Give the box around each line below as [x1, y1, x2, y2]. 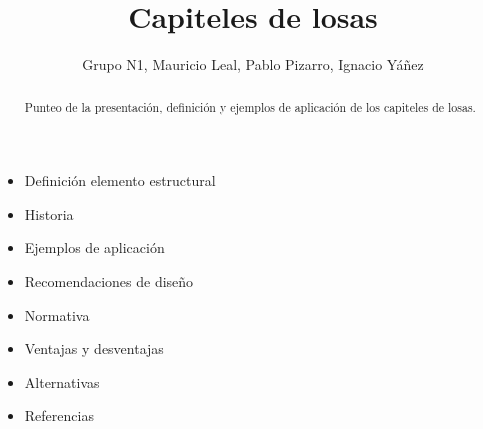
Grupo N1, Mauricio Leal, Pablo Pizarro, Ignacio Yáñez [82, 54, 424, 75]
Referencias [24, 405, 94, 426]
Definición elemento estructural [24, 170, 216, 191]
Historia [24, 203, 74, 224]
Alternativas [24, 371, 100, 392]
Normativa [24, 304, 90, 325]
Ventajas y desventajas [24, 338, 164, 359]
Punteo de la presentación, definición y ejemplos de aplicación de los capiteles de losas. [24, 98, 476, 115]
